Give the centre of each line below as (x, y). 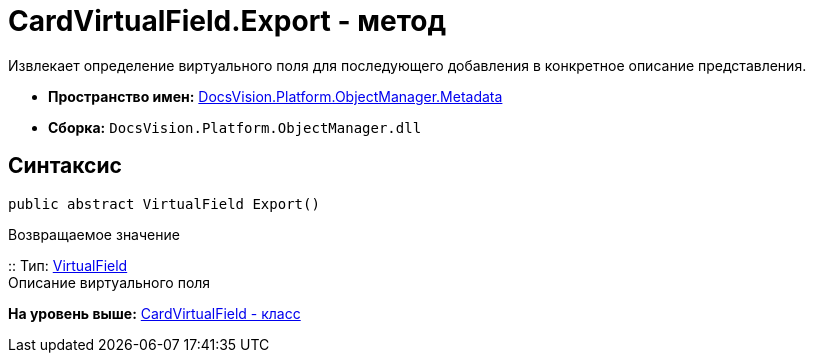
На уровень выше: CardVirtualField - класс (154, 313)
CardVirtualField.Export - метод (227, 21)
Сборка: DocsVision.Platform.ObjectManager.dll (235, 127)
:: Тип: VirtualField (68, 265)
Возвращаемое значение (94, 234)
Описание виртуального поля (109, 282)
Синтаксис (65, 166)
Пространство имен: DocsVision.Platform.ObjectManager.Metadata (275, 96)
